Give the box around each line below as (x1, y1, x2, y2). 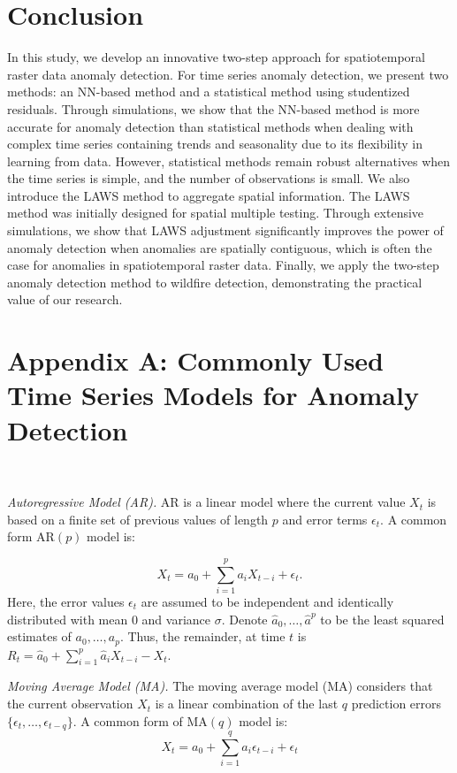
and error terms (282, 509, 368, 528)
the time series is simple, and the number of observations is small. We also (7, 169, 410, 188)
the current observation (7, 694, 133, 713)
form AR (7, 527, 55, 546)
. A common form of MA (72, 711, 208, 730)
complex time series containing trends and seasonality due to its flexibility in (7, 134, 423, 153)
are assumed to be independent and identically (141, 593, 394, 611)
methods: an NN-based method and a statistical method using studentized (7, 82, 410, 101)
